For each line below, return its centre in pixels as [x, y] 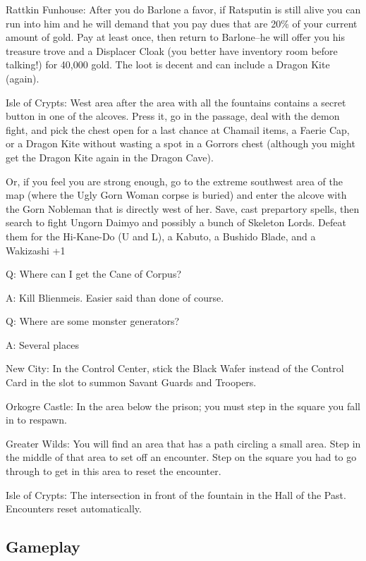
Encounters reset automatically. [74, 508]
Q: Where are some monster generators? [93, 321]
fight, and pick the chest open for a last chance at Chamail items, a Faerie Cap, [178, 129]
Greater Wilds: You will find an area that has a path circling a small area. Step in [183, 443]
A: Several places [42, 344]
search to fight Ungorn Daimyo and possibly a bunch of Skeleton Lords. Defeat [176, 222]
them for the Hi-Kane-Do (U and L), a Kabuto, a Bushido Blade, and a [161, 236]
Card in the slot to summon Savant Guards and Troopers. [131, 382]
